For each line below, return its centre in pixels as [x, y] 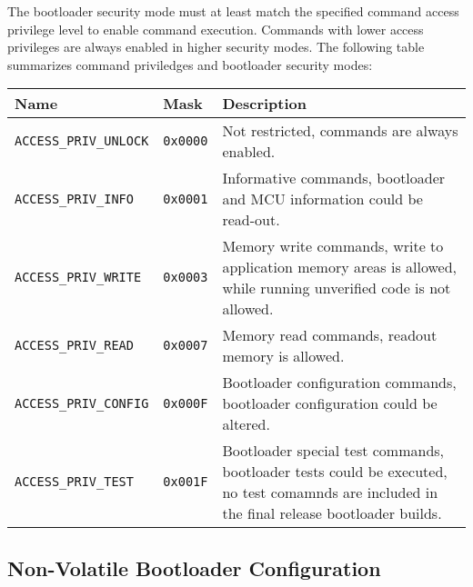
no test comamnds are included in [330, 492]
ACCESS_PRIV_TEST [74, 482]
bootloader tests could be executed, [335, 472]
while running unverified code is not [337, 288]
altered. [246, 424]
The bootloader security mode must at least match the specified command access [233, 11]
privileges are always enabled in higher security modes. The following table [216, 47]
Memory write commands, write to [333, 246]
